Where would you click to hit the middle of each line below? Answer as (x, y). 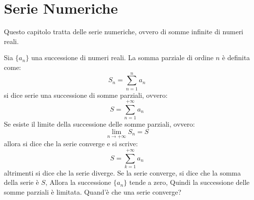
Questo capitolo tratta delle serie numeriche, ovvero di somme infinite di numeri (124, 32)
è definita (236, 57)
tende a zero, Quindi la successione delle (189, 182)
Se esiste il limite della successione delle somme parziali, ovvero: (99, 124)
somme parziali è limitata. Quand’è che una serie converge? (93, 192)
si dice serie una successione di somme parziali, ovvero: (86, 95)
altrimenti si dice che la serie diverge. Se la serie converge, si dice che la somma (123, 172)
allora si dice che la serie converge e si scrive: (71, 144)
